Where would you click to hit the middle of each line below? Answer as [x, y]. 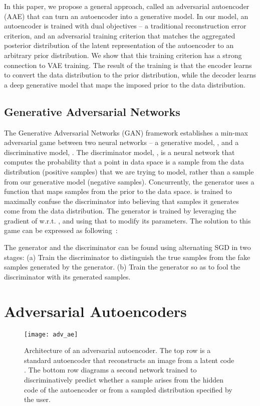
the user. [38, 399]
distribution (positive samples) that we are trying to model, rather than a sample [129, 171]
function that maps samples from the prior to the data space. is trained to [118, 191]
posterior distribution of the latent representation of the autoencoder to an [119, 45]
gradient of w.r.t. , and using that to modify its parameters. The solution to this [127, 220]
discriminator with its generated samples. [67, 276]
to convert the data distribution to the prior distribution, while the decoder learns [130, 75]
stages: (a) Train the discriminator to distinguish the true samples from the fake [127, 257]
